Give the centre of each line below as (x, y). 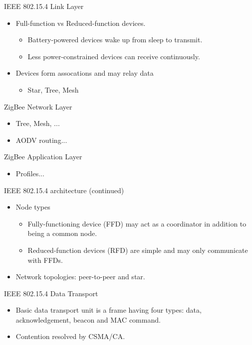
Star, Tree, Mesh (53, 89)
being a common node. (62, 233)
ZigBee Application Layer (43, 157)
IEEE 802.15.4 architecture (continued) (64, 190)
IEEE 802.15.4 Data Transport (51, 293)
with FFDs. (45, 260)
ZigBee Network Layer (38, 106)
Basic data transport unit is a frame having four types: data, (109, 310)
